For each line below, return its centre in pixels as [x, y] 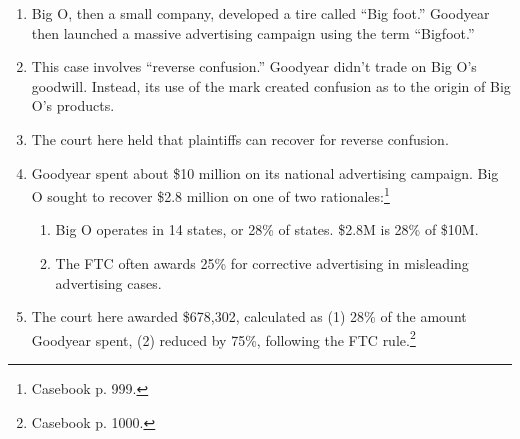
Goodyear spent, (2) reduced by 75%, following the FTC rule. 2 [223, 338]
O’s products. [73, 105]
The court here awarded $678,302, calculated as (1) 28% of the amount [249, 316]
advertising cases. [108, 282]
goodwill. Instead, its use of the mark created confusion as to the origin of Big [271, 85]
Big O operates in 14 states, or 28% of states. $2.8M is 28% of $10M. [267, 229]
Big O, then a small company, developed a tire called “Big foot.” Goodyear [260, 13]
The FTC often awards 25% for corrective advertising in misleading [262, 263]
